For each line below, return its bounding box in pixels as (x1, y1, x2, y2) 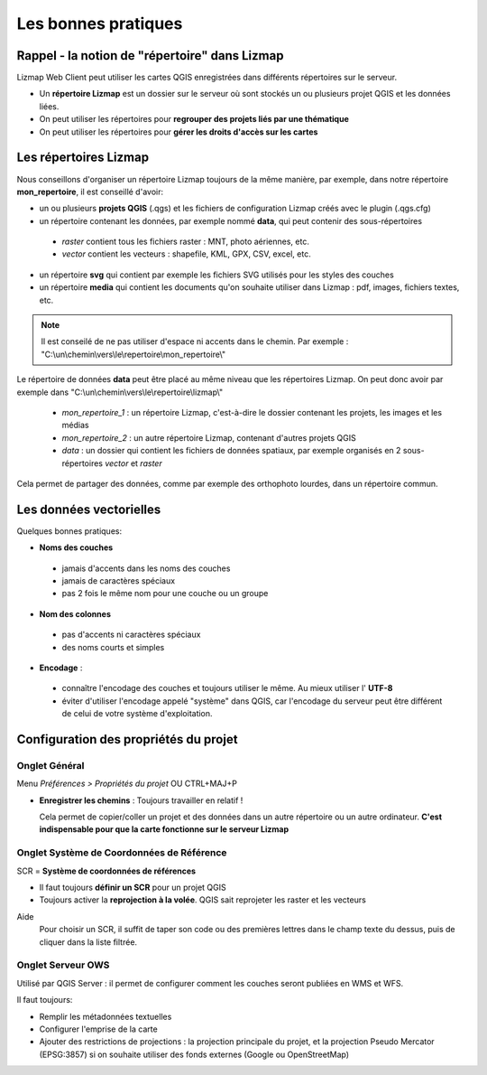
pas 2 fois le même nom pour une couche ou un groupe (61, 588, 269, 599)
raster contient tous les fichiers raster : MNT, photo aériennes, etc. (61, 236, 310, 248)
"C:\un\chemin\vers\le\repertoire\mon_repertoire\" (41, 349, 225, 360)
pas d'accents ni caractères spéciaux (61, 629, 201, 640)
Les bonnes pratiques (16, 14, 183, 33)
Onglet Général (16, 759, 85, 771)
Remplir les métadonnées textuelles (39, 1011, 172, 1022)
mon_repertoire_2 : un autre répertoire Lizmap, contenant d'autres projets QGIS (61, 432, 356, 443)
